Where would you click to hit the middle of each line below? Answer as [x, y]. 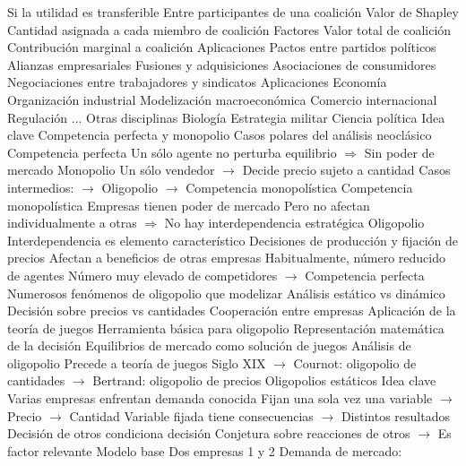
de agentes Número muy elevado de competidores [142, 275]
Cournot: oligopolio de [355, 362]
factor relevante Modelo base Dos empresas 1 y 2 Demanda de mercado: [205, 450]
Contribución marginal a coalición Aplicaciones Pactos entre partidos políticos [222, 47]
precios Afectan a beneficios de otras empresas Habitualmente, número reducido [226, 258]
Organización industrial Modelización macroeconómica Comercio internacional [222, 99]
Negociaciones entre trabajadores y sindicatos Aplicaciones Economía [197, 82]
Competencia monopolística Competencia [299, 187]
